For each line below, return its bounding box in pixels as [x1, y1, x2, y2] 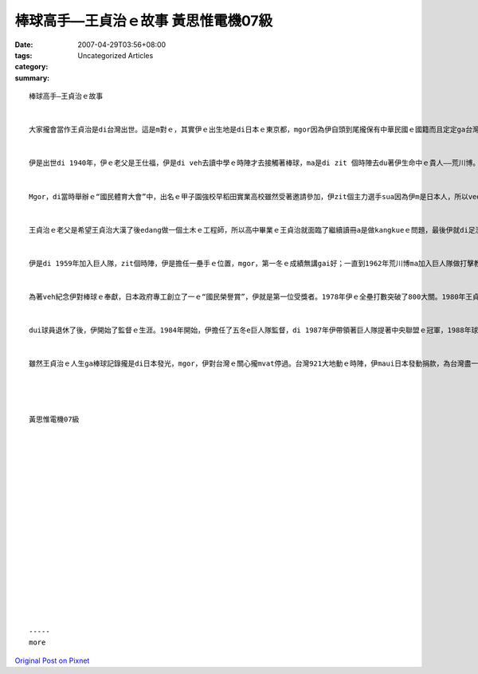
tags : [14, 50, 33, 60]
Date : [14, 40, 33, 49]
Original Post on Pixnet [14, 656, 90, 665]
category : [14, 62, 49, 72]
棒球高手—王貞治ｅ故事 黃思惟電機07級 [14, 12, 273, 29]
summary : [14, 72, 50, 83]
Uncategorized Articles [77, 50, 154, 60]
